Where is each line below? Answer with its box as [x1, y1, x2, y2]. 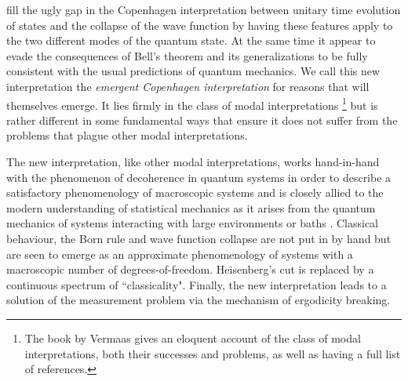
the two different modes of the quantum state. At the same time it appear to [6, 32, 376, 49]
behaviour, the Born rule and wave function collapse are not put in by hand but [6, 230, 392, 246]
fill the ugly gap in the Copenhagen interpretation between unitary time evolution [6, 2, 401, 17]
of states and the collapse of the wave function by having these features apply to [6, 16, 393, 33]
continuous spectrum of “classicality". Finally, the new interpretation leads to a [6, 276, 387, 292]
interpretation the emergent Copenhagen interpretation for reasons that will [6, 78, 370, 94]
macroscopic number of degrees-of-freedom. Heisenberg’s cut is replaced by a [6, 261, 374, 278]
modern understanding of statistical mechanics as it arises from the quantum [6, 199, 376, 216]
